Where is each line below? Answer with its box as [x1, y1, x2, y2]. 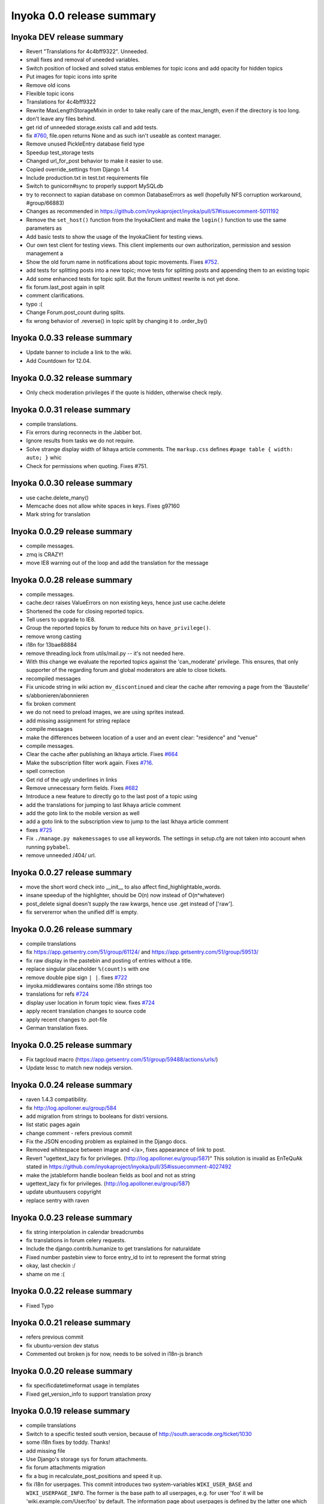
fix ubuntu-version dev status [26, 1342, 99, 1349]
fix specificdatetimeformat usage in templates [26, 1382, 140, 1389]
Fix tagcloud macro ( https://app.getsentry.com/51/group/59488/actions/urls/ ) [26, 1056, 218, 1063]
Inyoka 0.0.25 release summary [11, 1040, 133, 1050]
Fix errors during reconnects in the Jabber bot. [26, 429, 142, 436]
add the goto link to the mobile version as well [26, 810, 140, 817]
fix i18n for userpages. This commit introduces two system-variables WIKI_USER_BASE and [26, 1481, 253, 1488]
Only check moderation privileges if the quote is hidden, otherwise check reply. [26, 389, 223, 396]
